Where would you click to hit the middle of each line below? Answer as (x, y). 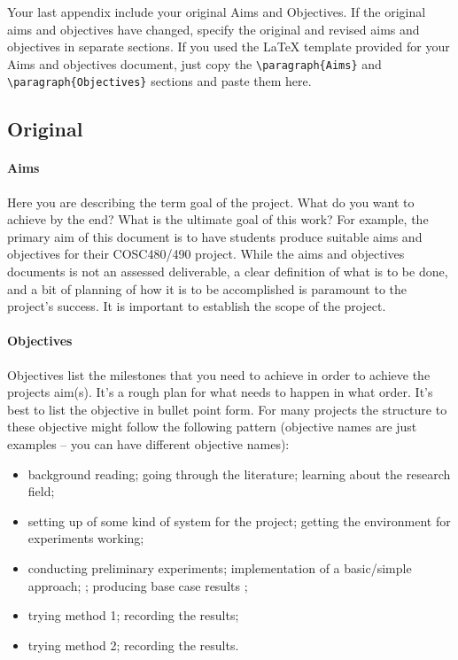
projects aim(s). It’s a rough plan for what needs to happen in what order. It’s (220, 392)
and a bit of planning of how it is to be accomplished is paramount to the (207, 288)
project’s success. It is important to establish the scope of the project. (197, 306)
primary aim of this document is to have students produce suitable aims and (215, 236)
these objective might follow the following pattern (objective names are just (212, 427)
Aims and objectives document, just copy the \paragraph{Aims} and (194, 63)
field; (41, 491)
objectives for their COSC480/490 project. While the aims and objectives (206, 254)
